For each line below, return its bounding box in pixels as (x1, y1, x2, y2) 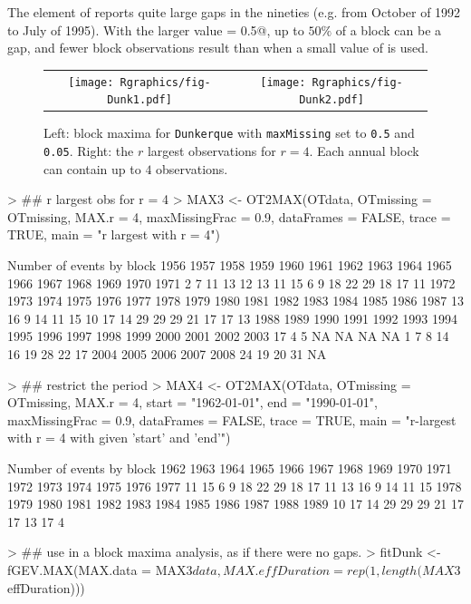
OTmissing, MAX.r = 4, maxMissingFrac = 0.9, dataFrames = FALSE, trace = (7, 207, 451, 226)
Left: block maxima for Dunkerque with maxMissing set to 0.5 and (43, 123, 415, 142)
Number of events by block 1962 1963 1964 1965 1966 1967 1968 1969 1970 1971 (7, 458, 452, 477)
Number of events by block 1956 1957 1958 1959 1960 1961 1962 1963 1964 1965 (7, 256, 452, 275)
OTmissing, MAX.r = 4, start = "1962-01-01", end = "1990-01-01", (7, 393, 378, 412)
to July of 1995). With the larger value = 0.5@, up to (7, 20, 304, 39)
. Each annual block (309, 141, 419, 160)
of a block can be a (335, 20, 442, 39)
